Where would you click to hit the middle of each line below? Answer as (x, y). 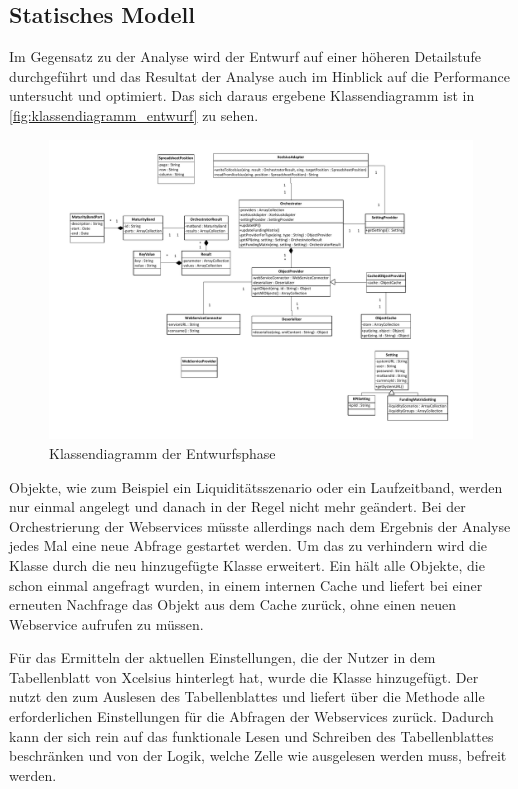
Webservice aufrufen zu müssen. (106, 623)
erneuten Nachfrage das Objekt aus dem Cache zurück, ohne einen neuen (233, 604)
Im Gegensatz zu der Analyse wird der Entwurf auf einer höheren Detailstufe (245, 56)
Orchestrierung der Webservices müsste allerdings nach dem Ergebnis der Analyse (260, 525)
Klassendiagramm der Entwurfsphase (162, 452)
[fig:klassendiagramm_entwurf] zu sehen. (134, 114)
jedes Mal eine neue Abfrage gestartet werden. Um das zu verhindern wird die (248, 545)
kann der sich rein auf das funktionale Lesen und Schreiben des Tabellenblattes (251, 735)
